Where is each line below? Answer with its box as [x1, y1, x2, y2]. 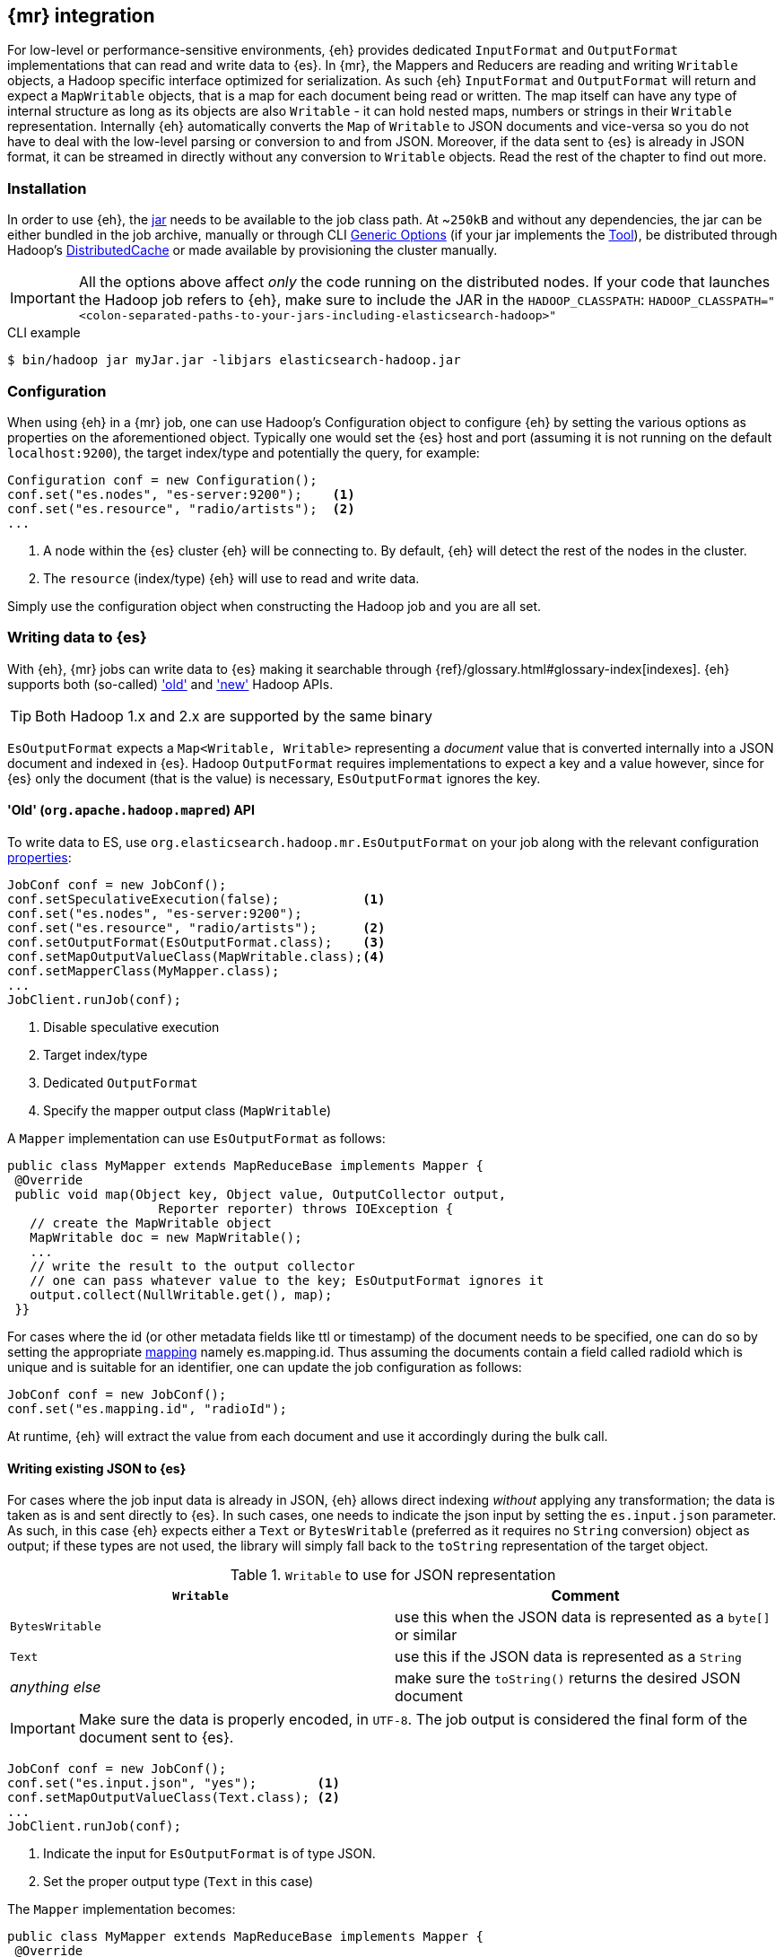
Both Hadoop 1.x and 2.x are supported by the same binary [35, 706, 432, 725]
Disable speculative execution [43, 1018, 220, 1035]
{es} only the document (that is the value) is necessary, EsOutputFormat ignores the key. [7, 770, 541, 786]
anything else [10, 1678, 101, 1697]
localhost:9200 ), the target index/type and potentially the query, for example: [7, 444, 480, 460]
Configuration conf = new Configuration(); [7, 472, 318, 487]
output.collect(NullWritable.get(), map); [30, 1287, 333, 1302]
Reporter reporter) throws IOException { [158, 1201, 454, 1216]
